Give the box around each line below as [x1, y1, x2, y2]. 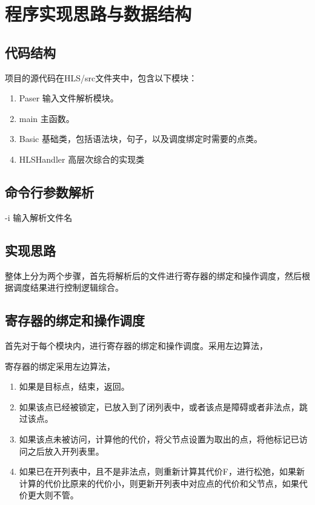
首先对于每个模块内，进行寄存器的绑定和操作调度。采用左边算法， [5, 339, 268, 351]
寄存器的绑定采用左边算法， [5, 359, 115, 372]
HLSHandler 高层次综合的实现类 [19, 152, 145, 165]
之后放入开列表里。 [27, 444, 104, 457]
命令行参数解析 [5, 182, 94, 201]
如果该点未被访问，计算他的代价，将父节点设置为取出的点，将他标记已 [19, 432, 299, 445]
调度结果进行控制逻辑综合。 [13, 281, 124, 294]
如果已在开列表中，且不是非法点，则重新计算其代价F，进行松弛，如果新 [19, 465, 305, 478]
